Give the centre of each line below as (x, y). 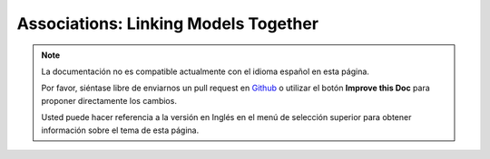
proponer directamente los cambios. (109, 100)
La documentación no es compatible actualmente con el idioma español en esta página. (205, 71)
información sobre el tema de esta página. (120, 130)
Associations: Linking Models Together (168, 23)
